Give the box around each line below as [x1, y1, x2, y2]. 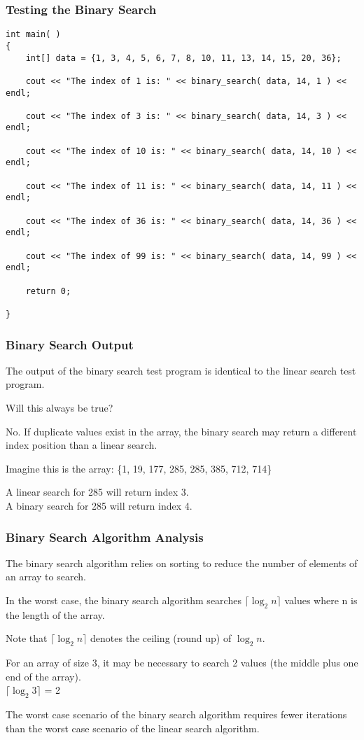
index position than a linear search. [6, 438, 157, 452]
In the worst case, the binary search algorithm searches [6, 593, 241, 607]
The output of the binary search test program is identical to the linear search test [6, 363, 356, 377]
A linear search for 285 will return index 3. [6, 484, 189, 499]
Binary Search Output [6, 335, 134, 353]
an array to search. [6, 569, 86, 584]
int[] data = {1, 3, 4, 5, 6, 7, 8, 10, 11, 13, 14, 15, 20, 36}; [25, 53, 342, 63]
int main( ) [6, 29, 61, 40]
